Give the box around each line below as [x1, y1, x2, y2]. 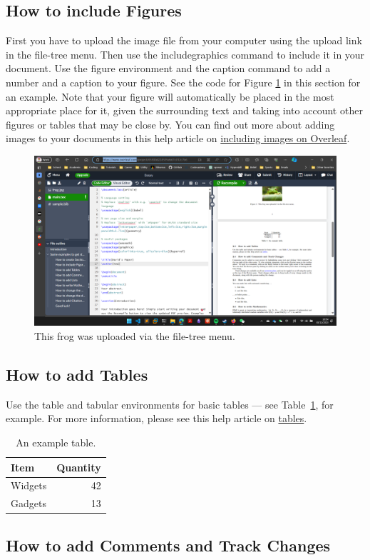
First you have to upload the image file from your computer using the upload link [6, 33, 362, 48]
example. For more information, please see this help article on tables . [6, 411, 307, 426]
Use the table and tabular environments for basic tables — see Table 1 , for [6, 396, 334, 411]
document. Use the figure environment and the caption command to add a [6, 61, 331, 76]
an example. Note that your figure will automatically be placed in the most [6, 89, 334, 104]
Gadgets [11, 496, 46, 511]
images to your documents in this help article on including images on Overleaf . [6, 131, 350, 146]
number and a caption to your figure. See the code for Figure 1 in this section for [6, 74, 361, 89]
